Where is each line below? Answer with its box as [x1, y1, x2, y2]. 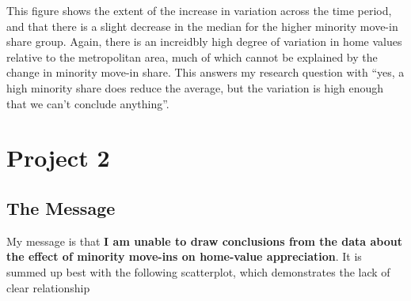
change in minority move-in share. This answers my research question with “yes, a [6, 64, 405, 81]
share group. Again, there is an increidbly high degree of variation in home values [6, 33, 402, 50]
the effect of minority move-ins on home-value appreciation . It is [6, 248, 362, 265]
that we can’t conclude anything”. [6, 95, 169, 111]
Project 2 [6, 141, 110, 174]
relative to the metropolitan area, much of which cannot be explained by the [6, 48, 378, 65]
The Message [6, 195, 116, 220]
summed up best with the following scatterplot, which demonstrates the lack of [6, 263, 390, 280]
